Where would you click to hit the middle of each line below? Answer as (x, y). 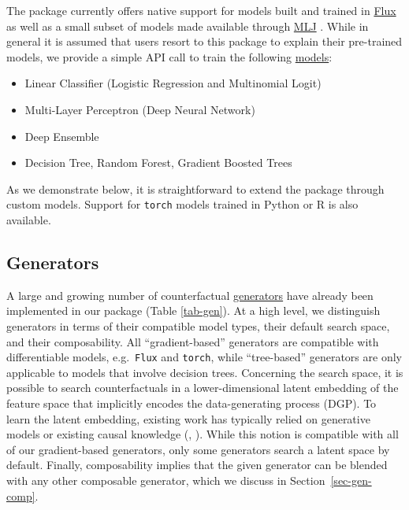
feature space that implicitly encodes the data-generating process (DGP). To (191, 403)
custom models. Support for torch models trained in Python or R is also (182, 204)
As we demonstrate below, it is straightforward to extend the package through (195, 188)
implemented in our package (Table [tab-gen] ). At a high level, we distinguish (193, 310)
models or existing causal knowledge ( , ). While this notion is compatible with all (203, 434)
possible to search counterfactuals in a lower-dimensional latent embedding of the (203, 388)
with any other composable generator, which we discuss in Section (166, 480)
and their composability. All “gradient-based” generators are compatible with (193, 341)
